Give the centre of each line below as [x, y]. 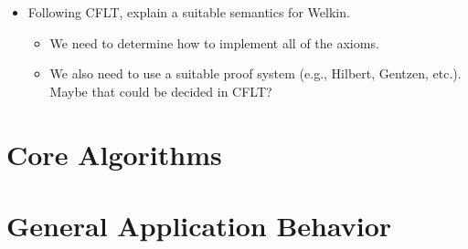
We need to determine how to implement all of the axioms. [214, 42]
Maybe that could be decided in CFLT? [161, 91]
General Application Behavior [199, 225]
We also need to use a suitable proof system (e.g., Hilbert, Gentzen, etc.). [255, 73]
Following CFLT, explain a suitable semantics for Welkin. [189, 12]
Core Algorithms [114, 154]
